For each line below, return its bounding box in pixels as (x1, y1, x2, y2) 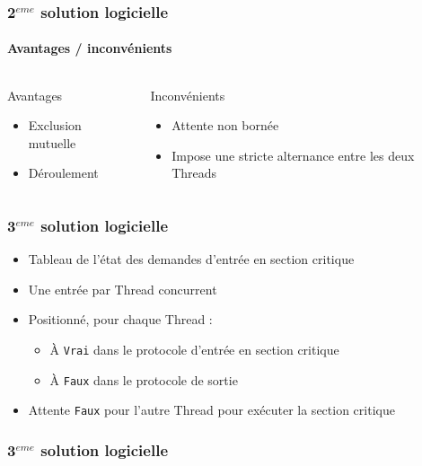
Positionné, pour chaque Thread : (28, 310, 213, 329)
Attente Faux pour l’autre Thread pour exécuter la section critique (28, 400, 395, 419)
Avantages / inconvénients (7, 39, 172, 57)
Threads (171, 163, 217, 182)
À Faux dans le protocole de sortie (49, 370, 238, 389)
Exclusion (28, 116, 82, 135)
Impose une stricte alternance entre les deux (171, 145, 415, 164)
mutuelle (28, 133, 76, 152)
